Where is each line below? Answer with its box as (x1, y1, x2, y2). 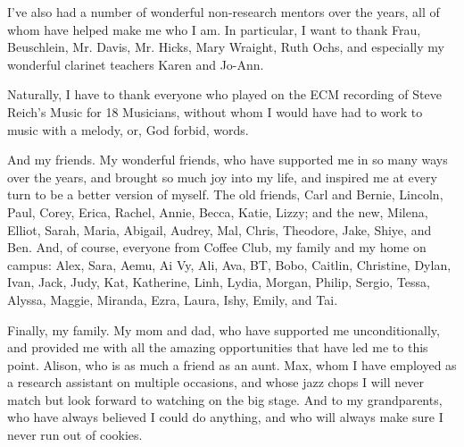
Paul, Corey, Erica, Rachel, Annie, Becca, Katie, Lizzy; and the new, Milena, (7, 202, 428, 221)
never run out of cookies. (7, 426, 143, 444)
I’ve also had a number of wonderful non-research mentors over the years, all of (7, 3, 440, 21)
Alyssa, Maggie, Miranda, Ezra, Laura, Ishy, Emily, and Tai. (7, 290, 338, 308)
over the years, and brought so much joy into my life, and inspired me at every (7, 167, 437, 186)
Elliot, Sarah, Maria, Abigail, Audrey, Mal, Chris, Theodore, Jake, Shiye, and (7, 220, 432, 239)
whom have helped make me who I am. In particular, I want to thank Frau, (7, 20, 421, 38)
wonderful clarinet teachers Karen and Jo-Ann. (7, 55, 264, 73)
